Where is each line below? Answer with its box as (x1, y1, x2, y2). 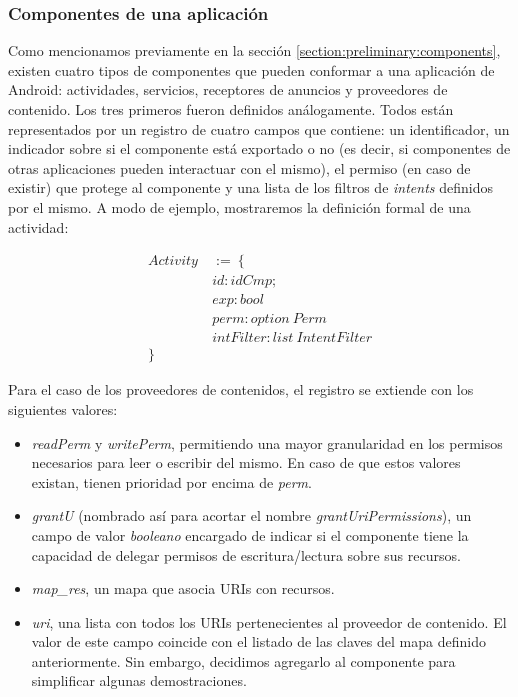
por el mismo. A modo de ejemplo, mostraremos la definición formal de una (8, 196, 471, 217)
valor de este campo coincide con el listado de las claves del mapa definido (31, 631, 486, 652)
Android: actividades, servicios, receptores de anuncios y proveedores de (8, 79, 448, 100)
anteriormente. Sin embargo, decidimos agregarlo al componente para (31, 650, 456, 671)
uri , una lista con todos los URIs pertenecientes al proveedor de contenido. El (31, 611, 507, 632)
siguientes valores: (8, 398, 118, 419)
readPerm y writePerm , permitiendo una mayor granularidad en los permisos (31, 432, 503, 453)
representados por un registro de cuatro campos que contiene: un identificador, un (8, 118, 510, 139)
